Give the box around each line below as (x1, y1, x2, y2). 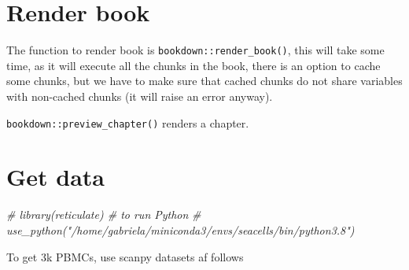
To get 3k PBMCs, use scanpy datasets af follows (6, 248, 244, 264)
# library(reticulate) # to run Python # (6, 206, 201, 223)
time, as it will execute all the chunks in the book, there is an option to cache (6, 57, 381, 73)
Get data (6, 161, 105, 193)
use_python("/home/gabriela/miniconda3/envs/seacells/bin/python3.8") (6, 221, 355, 238)
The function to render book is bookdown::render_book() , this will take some (6, 42, 385, 58)
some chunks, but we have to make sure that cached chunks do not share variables (6, 72, 403, 89)
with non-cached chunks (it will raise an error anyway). (6, 87, 273, 104)
